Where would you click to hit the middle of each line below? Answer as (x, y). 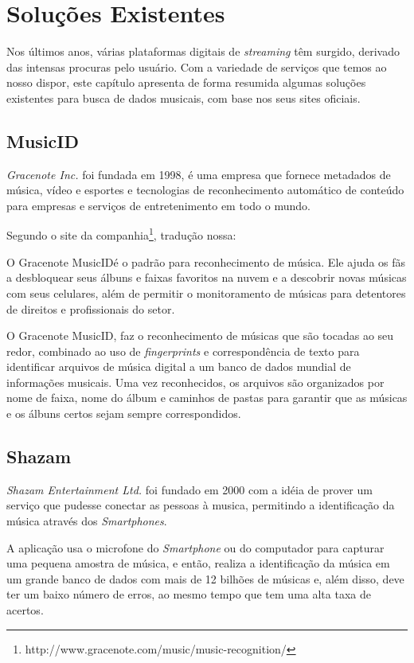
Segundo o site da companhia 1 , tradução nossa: (121, 234)
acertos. (25, 610)
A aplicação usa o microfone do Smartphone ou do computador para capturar (195, 547)
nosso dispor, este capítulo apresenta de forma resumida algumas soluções (186, 82)
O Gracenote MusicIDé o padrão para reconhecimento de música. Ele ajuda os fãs (206, 261)
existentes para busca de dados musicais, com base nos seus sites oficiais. (184, 97)
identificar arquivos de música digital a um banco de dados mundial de (179, 367)
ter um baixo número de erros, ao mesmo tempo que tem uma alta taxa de (189, 594)
